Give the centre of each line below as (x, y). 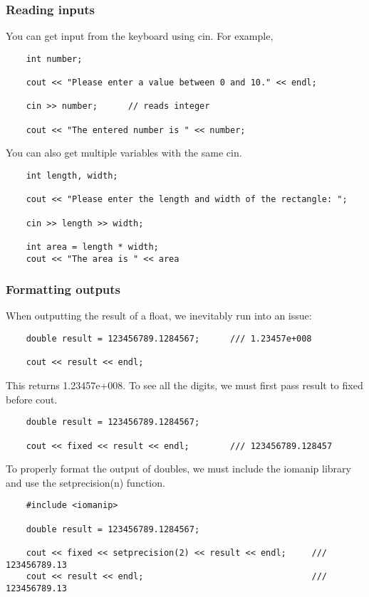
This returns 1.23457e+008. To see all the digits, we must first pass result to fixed (184, 385)
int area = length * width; (92, 247)
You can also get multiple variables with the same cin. (124, 153)
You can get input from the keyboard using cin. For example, (140, 36)
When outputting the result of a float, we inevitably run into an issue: (159, 316)
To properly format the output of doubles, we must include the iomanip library (178, 469)
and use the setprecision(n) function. (85, 482)
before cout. (32, 399)
